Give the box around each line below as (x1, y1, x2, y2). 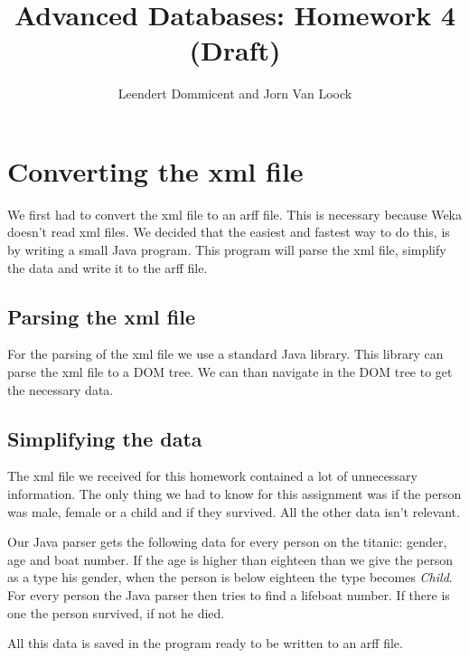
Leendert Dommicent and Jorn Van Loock (117, 84, 352, 103)
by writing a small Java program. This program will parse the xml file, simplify (7, 240, 446, 259)
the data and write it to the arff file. (7, 258, 208, 277)
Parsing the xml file (7, 302, 196, 330)
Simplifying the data (7, 424, 202, 452)
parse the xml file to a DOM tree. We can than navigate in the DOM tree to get (7, 362, 453, 381)
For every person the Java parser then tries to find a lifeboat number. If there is (7, 585, 450, 604)
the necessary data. (7, 380, 114, 399)
